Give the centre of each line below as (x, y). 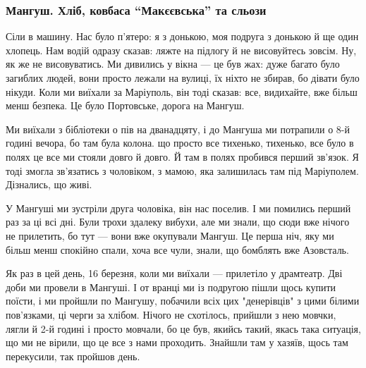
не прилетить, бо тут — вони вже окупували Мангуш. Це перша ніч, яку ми (170, 235)
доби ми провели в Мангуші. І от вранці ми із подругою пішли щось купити (171, 287)
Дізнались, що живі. (49, 184)
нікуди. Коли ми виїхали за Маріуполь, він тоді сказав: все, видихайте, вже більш (182, 91)
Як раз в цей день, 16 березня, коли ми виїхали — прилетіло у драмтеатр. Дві (174, 273)
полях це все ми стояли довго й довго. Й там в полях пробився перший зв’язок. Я (182, 156)
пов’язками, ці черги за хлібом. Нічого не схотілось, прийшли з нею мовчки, (171, 314)
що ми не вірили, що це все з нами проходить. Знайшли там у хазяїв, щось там (177, 342)
